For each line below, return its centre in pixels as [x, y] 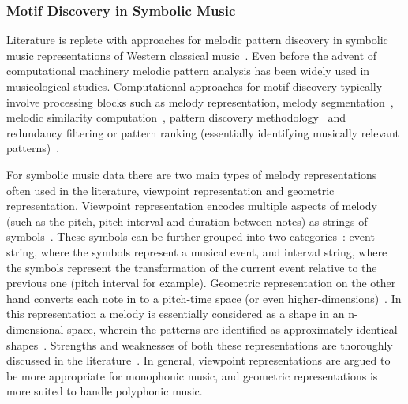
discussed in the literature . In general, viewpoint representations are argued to [198, 360]
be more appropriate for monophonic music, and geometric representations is [192, 375]
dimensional [35, 329]
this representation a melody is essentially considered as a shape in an [176, 314]
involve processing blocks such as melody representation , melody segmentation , [200, 101]
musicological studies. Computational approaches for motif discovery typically [195, 86]
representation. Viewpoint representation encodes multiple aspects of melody [192, 206]
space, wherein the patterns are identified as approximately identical [232, 329]
